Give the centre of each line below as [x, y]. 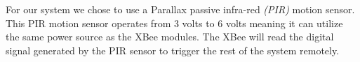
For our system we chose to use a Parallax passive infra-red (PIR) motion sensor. [180, 9]
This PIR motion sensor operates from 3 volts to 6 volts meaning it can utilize [174, 23]
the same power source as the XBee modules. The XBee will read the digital [170, 37]
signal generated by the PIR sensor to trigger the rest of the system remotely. [173, 50]
